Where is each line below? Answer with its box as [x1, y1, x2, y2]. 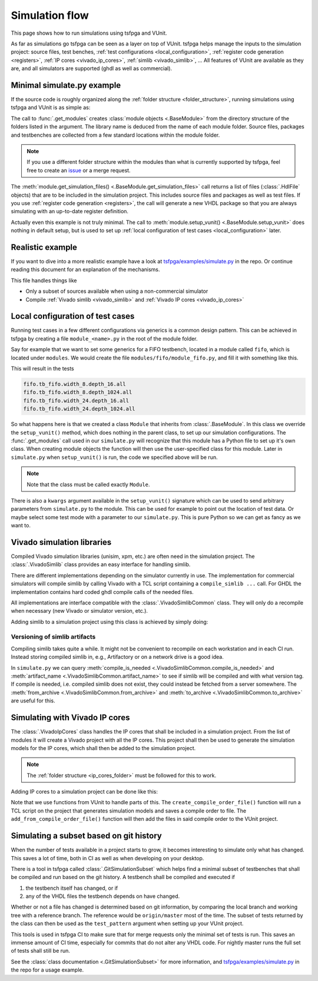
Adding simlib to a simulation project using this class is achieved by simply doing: [11, 618, 208, 625]
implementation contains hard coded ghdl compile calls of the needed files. [11, 588, 194, 595]
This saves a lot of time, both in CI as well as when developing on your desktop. [11, 854, 204, 861]
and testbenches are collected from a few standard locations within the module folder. [11, 131, 220, 138]
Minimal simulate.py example [11, 80, 121, 90]
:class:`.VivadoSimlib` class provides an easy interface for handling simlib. [11, 561, 191, 568]
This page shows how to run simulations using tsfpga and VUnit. [11, 29, 167, 37]
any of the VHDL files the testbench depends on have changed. [25, 893, 180, 900]
